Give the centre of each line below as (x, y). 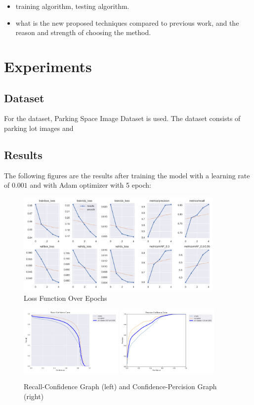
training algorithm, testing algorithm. (72, 6)
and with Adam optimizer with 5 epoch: (90, 185)
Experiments (48, 66)
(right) (34, 396)
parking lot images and (39, 128)
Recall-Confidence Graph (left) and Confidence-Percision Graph (120, 386)
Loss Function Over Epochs (65, 298)
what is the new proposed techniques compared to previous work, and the (127, 22)
